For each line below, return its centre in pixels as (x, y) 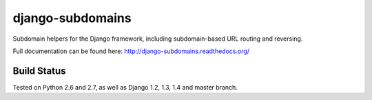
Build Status (39, 71)
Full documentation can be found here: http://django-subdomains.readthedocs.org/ (131, 51)
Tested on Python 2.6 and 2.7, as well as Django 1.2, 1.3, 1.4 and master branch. (125, 87)
